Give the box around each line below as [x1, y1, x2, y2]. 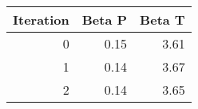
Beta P [81, 10, 128, 29]
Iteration [13, 10, 69, 29]
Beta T [140, 10, 185, 29]
